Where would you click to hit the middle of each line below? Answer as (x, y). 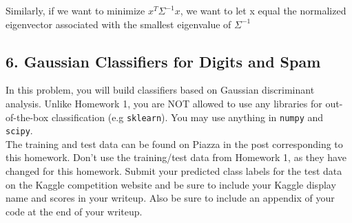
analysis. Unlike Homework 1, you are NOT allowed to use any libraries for (164, 103)
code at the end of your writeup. (74, 211)
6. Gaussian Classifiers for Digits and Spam (163, 61)
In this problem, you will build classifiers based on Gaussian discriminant (160, 90)
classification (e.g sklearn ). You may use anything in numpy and (187, 117)
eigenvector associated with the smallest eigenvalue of (118, 24)
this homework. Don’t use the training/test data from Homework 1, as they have (176, 157)
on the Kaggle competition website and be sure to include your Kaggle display (171, 184)
